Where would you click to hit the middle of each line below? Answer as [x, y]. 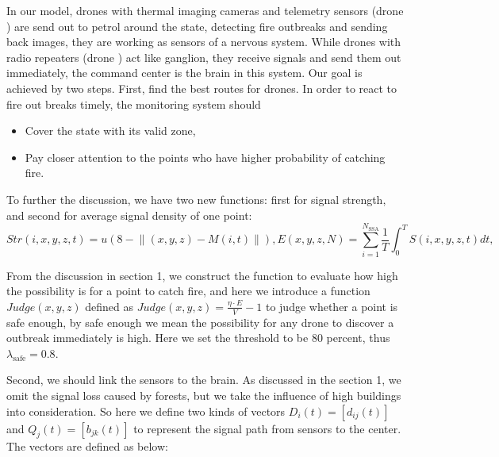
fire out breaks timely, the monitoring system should [134, 104]
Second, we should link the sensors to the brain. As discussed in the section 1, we [204, 380]
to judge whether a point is [332, 306]
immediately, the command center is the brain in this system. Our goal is [184, 73]
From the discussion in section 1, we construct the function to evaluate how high [202, 275]
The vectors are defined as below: [87, 446]
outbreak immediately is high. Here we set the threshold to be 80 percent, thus [198, 338]
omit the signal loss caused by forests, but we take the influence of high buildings [204, 396]
